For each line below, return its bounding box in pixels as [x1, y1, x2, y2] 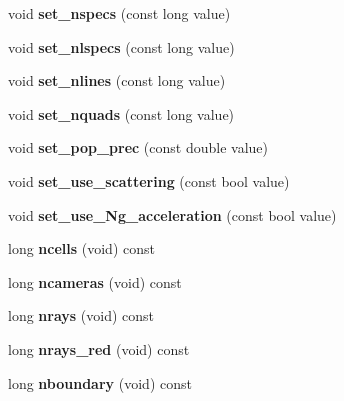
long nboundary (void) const [8, 372, 192, 393]
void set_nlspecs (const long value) [8, 36, 235, 57]
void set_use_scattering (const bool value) [8, 170, 290, 191]
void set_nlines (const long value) [8, 70, 226, 91]
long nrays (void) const [8, 305, 155, 326]
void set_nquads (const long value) [8, 103, 235, 124]
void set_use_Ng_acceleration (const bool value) [8, 204, 337, 225]
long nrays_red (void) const [8, 338, 190, 359]
